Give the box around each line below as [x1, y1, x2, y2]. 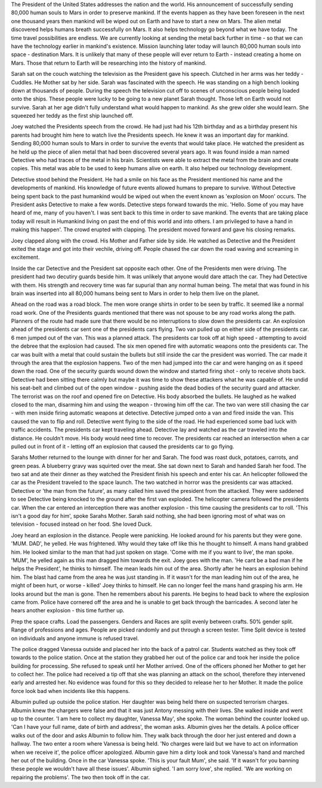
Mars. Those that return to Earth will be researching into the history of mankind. [11, 59, 207, 66]
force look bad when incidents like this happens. [11, 687, 131, 694]
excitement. [11, 254, 40, 261]
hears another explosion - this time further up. [11, 607, 125, 614]
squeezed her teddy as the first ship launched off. [11, 112, 134, 119]
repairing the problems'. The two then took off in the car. [11, 774, 150, 781]
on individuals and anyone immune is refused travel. [11, 634, 140, 642]
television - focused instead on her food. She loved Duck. [11, 520, 153, 528]
